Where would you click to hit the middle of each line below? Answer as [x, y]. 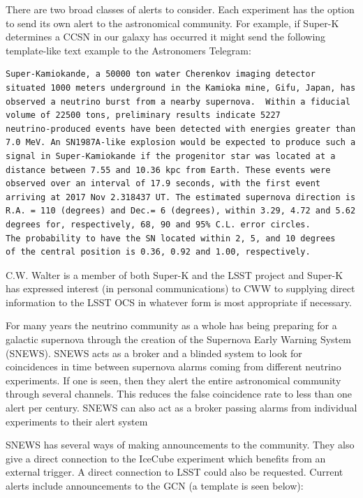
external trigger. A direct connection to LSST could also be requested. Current [175, 472]
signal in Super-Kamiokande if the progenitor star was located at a [171, 156]
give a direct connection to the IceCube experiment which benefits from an [166, 458]
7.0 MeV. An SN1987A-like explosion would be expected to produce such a [181, 143]
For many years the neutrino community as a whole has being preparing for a [171, 325]
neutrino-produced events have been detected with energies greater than [181, 129]
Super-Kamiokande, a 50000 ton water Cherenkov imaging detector [161, 74]
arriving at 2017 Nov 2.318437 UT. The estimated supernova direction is [181, 197]
